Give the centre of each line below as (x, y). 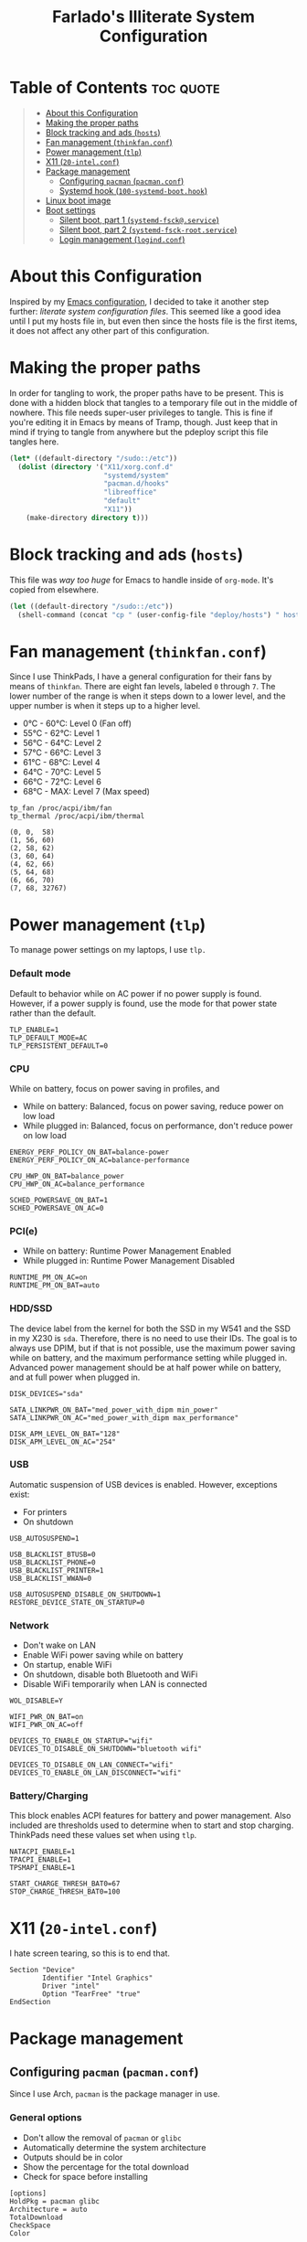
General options (46, 2118)
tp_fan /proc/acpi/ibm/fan (61, 808)
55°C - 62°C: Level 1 (61, 733)
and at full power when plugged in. (75, 1377)
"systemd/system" (137, 475)
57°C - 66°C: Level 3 (62, 753)
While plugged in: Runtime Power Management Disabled (128, 1261)
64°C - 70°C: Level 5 (62, 772)
